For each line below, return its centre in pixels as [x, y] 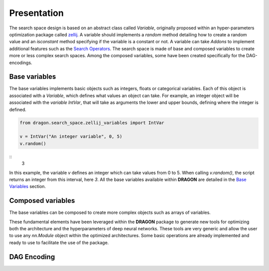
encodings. [21, 63]
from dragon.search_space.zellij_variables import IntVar [92, 123]
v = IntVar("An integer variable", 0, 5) [71, 136]
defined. [18, 109]
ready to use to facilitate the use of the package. [59, 242]
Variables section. [28, 186]
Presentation [37, 13]
